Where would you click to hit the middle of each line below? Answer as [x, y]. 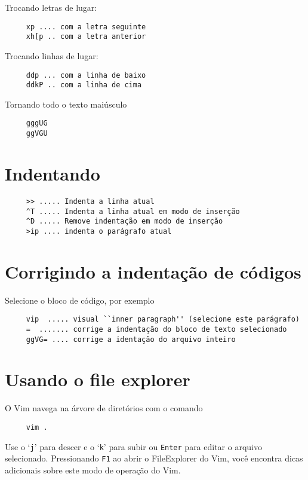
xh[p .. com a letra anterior [86, 37]
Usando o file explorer [98, 379]
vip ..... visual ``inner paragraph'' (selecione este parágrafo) [163, 320]
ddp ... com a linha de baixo [86, 75]
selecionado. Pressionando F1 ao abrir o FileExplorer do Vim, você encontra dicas [154, 458]
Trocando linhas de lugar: [52, 55]
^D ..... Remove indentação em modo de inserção [124, 221]
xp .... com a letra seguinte [86, 27]
